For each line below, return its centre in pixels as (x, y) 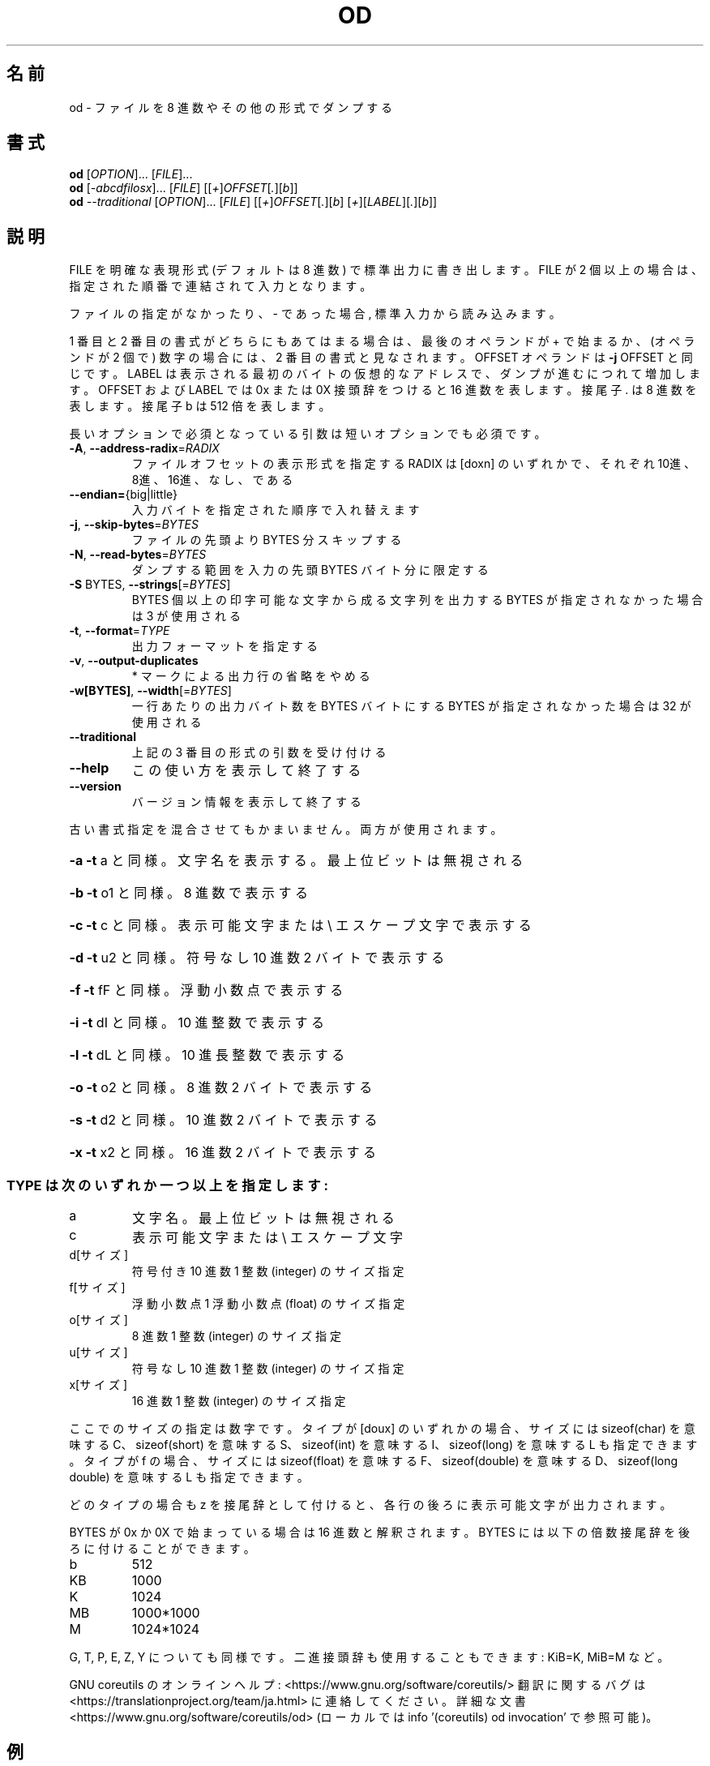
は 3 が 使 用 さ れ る (186, 616)
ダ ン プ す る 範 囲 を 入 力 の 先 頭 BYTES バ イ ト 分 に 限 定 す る (310, 570)
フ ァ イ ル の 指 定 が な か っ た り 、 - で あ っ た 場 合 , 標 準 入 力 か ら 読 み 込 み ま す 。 (315, 314)
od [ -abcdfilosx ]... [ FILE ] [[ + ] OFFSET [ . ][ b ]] (184, 188)
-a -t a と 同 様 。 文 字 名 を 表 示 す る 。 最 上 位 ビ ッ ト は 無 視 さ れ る (296, 861)
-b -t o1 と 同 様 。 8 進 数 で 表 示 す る (189, 893)
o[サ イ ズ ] (98, 1320)
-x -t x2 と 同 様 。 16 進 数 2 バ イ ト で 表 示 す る (223, 1153)
